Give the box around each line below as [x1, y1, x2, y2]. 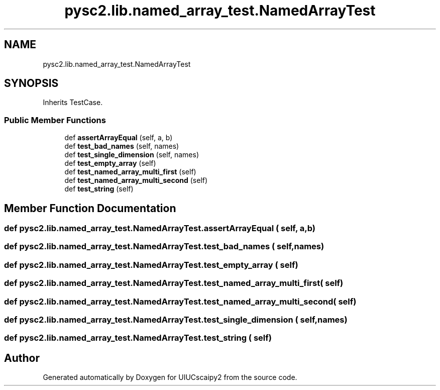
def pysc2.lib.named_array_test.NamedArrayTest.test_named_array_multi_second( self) [4, 296, 357, 307]
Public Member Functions [4, 115, 106, 125]
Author [4, 351, 40, 364]
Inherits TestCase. [43, 98, 103, 107]
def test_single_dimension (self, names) [64, 150, 199, 159]
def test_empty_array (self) [64, 159, 156, 168]
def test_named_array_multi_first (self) [64, 167, 196, 176]
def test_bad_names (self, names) [64, 142, 179, 151]
